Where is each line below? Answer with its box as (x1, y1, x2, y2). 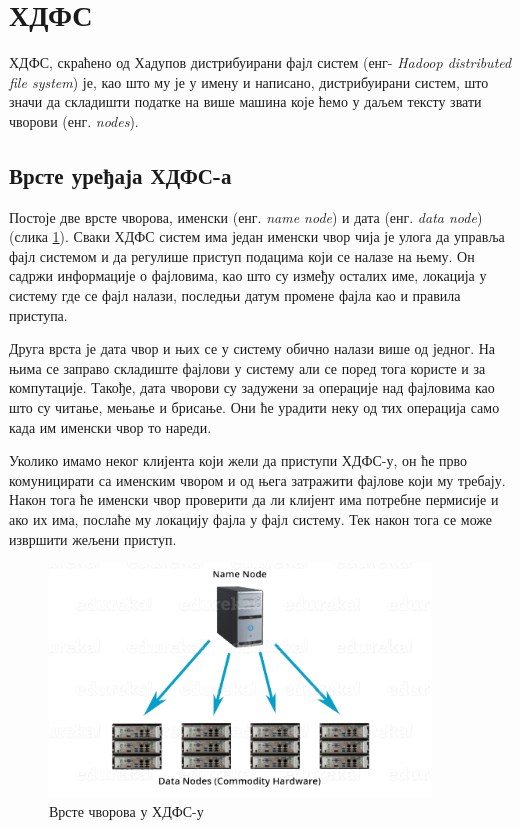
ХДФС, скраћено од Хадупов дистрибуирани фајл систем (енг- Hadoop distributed (9, 52, 512, 73)
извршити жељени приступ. (9, 528, 177, 549)
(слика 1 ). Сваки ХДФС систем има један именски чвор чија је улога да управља (9, 226, 505, 247)
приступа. (9, 304, 68, 325)
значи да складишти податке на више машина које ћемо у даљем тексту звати (9, 91, 482, 112)
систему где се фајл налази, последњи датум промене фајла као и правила (9, 285, 461, 306)
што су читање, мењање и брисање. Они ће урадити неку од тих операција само (9, 397, 500, 418)
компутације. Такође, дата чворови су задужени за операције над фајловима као (9, 377, 495, 398)
